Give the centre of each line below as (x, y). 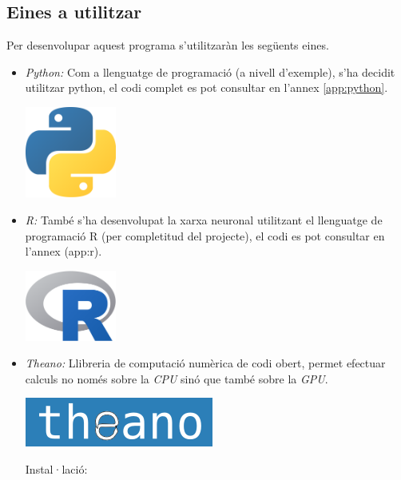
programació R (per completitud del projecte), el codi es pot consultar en (205, 235)
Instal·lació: (56, 468)
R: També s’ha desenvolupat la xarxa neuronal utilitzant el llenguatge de (204, 219)
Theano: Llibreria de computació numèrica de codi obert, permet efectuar (205, 363)
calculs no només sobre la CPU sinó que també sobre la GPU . (177, 378)
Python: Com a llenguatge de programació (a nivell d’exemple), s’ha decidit (210, 71)
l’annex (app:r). (64, 251)
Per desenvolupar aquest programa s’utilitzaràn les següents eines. (168, 45)
